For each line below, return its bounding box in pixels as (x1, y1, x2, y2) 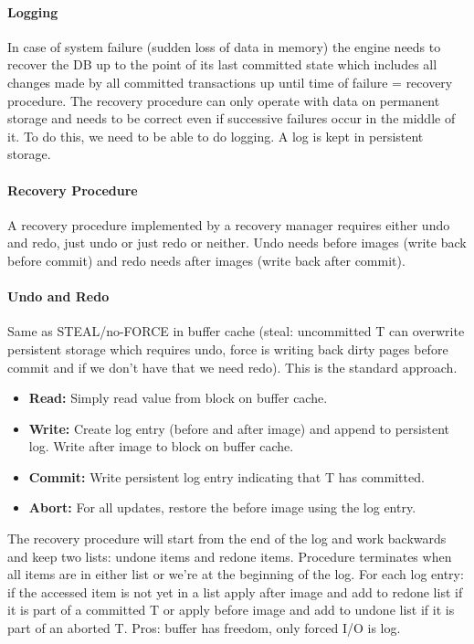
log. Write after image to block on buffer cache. (28, 437, 294, 456)
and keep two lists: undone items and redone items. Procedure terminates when (7, 546, 452, 565)
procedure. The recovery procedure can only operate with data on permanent (7, 90, 440, 110)
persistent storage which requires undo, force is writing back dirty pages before (7, 339, 448, 358)
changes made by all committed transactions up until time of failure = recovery (7, 72, 453, 91)
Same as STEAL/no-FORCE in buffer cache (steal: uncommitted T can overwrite (7, 322, 465, 341)
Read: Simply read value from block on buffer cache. (28, 388, 328, 407)
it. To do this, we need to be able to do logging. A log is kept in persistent (7, 126, 424, 145)
